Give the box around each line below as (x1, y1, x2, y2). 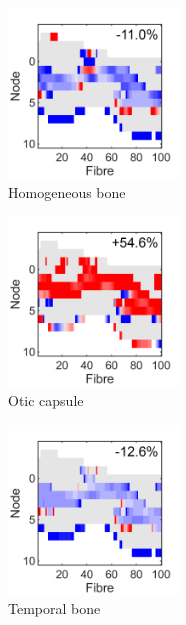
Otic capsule (8, 389, 84, 410)
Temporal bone (8, 598, 101, 619)
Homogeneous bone (8, 181, 126, 202)
